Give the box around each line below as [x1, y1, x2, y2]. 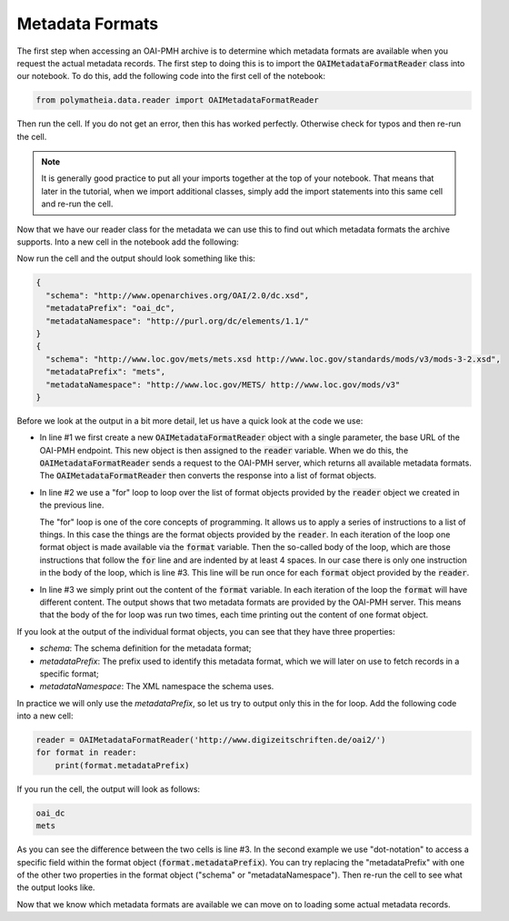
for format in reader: [35, 747, 137, 758]
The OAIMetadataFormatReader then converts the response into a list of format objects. [39, 470, 377, 481]
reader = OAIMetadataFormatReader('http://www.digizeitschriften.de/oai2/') [35, 735, 386, 746]
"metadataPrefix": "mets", [45, 366, 166, 377]
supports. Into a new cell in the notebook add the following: [16, 236, 240, 247]
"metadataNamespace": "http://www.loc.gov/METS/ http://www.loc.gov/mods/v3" [45, 379, 401, 390]
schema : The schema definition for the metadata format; [39, 643, 252, 654]
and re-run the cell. [41, 198, 114, 209]
